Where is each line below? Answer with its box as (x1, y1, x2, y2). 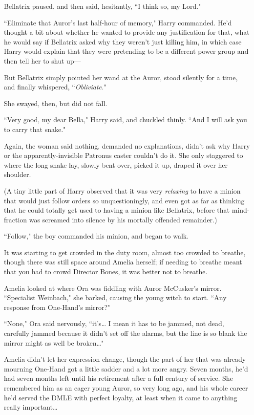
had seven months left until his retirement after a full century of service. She (4, 373, 233, 383)
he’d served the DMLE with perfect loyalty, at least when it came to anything (4, 392, 237, 402)
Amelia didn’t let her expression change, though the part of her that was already (4, 354, 246, 364)
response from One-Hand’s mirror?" (4, 302, 110, 312)
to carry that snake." (4, 124, 66, 134)
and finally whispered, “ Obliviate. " (4, 82, 106, 92)
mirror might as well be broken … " (4, 337, 104, 348)
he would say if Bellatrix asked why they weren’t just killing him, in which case (4, 36, 242, 46)
